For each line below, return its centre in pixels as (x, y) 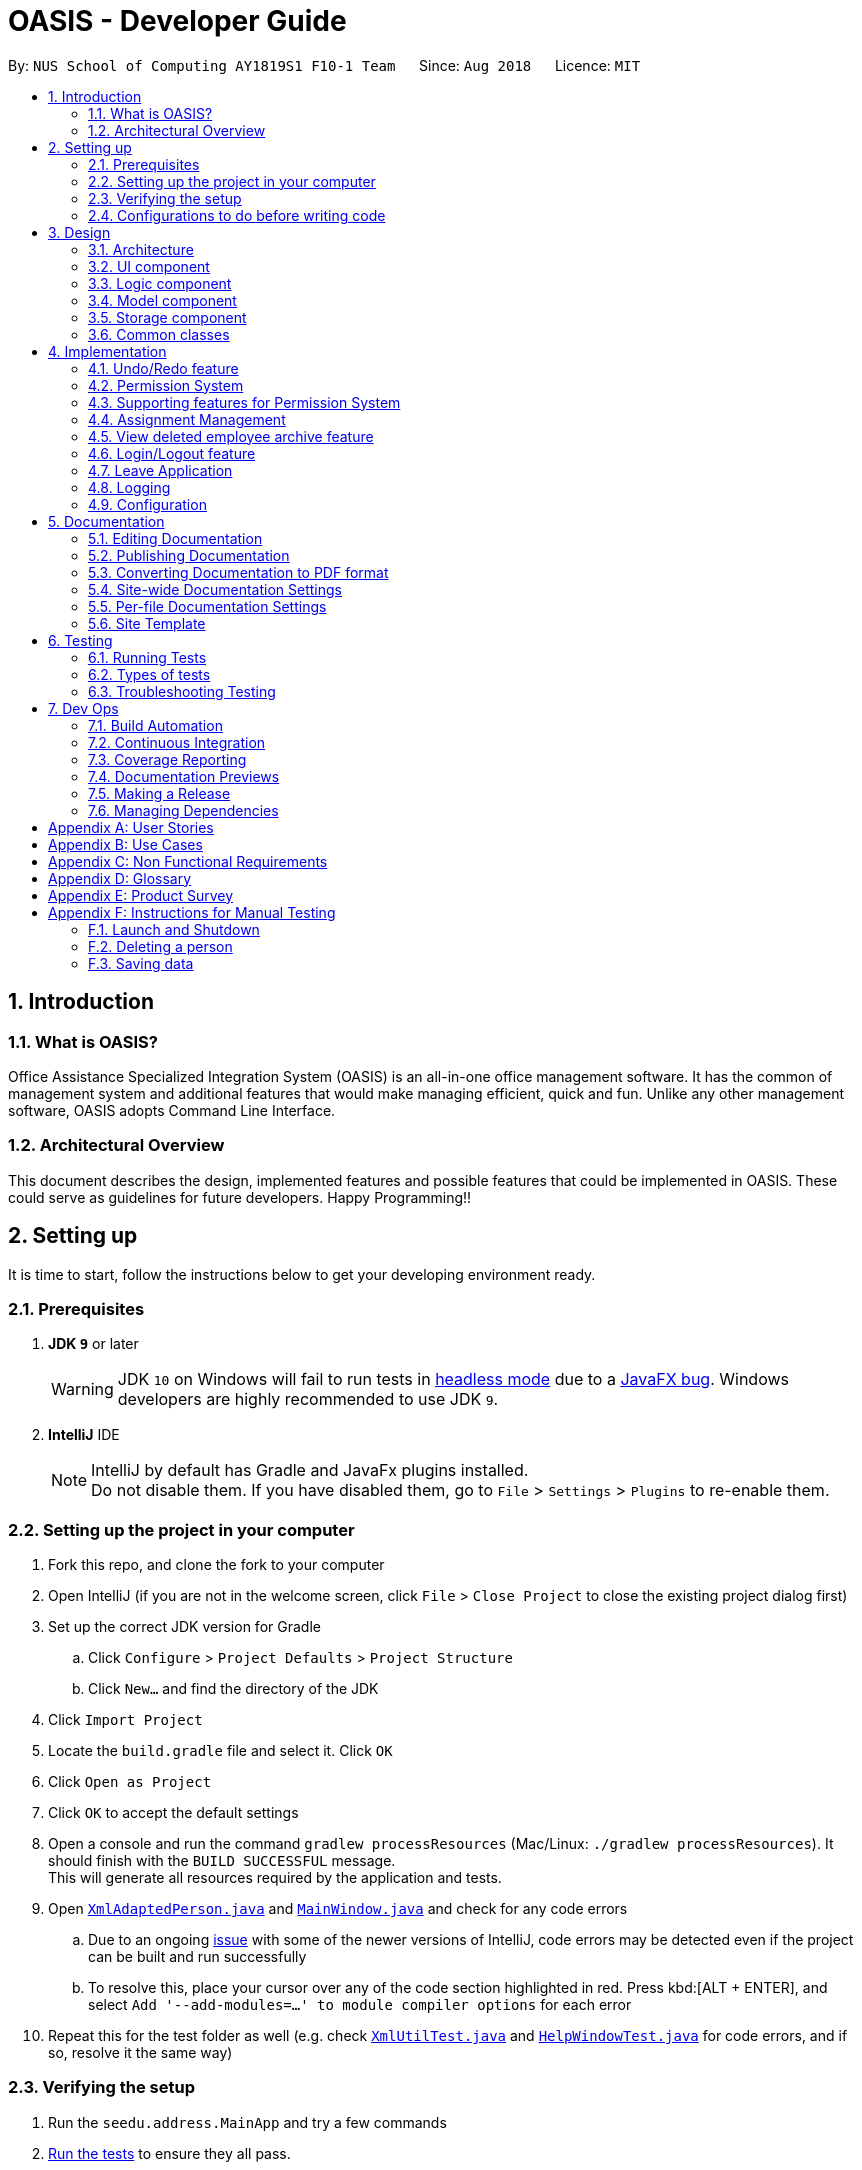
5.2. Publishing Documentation (189, 555)
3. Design (79, 232)
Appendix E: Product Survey (141, 895)
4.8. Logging (129, 487)
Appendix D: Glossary (120, 878)
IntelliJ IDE (84, 1435)
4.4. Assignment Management (187, 419)
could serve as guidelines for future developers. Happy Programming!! (240, 1197)
